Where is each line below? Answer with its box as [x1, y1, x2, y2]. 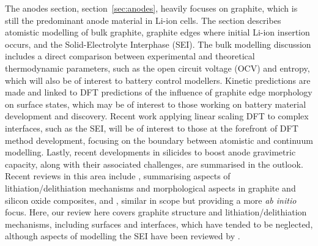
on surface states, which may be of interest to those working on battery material [5, 97, 306, 110]
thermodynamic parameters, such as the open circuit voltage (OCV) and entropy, [5, 61, 310, 74]
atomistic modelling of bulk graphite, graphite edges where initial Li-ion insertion [5, 26, 310, 39]
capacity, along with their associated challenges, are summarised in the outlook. [5, 157, 303, 170]
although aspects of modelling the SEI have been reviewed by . [5, 229, 240, 242]
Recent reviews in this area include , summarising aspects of [5, 170, 231, 182]
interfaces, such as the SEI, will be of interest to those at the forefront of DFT [5, 121, 298, 134]
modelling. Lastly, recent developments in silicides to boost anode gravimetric [5, 146, 296, 158]
